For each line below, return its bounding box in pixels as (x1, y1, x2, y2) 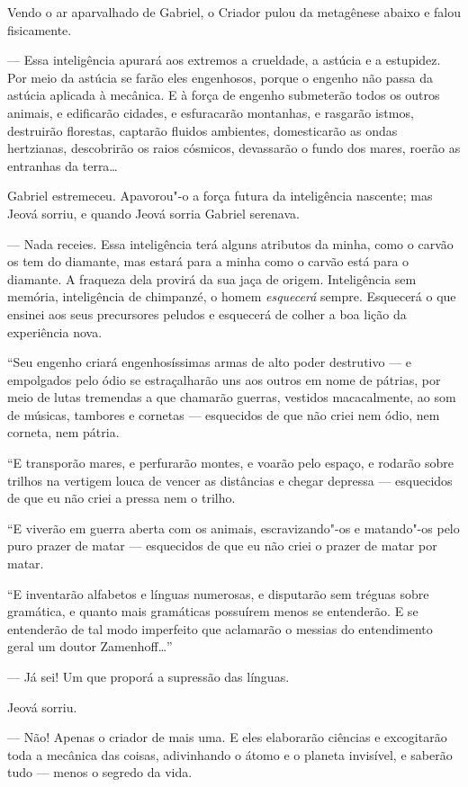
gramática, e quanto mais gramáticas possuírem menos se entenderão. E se (7, 602, 418, 621)
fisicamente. (7, 20, 72, 39)
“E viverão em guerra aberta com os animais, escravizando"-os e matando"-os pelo (7, 518, 460, 537)
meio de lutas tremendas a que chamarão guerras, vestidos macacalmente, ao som (7, 388, 456, 407)
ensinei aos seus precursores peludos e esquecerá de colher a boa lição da (7, 304, 407, 323)
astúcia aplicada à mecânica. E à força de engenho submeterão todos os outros (7, 85, 440, 104)
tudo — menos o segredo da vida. (7, 763, 193, 782)
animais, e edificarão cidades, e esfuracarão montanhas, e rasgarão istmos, (7, 103, 414, 121)
